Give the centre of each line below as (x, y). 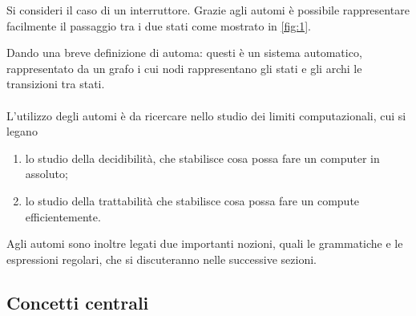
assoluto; (46, 174)
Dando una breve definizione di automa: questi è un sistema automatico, (184, 53)
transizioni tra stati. (56, 84)
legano (22, 131)
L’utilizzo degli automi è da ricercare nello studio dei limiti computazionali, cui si (206, 115)
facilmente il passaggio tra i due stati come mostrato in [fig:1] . (159, 25)
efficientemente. (63, 216)
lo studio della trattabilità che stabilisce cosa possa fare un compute (192, 200)
